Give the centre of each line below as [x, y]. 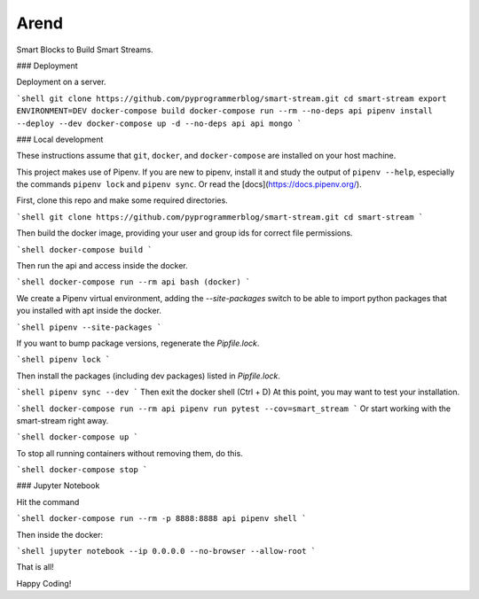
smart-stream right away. [63, 420]
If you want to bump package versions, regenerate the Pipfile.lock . [138, 343]
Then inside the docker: [60, 534]
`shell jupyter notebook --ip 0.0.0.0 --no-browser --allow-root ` [166, 551]
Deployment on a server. [61, 82]
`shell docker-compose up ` [78, 437]
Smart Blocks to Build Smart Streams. [85, 50]
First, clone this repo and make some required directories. [122, 200]
